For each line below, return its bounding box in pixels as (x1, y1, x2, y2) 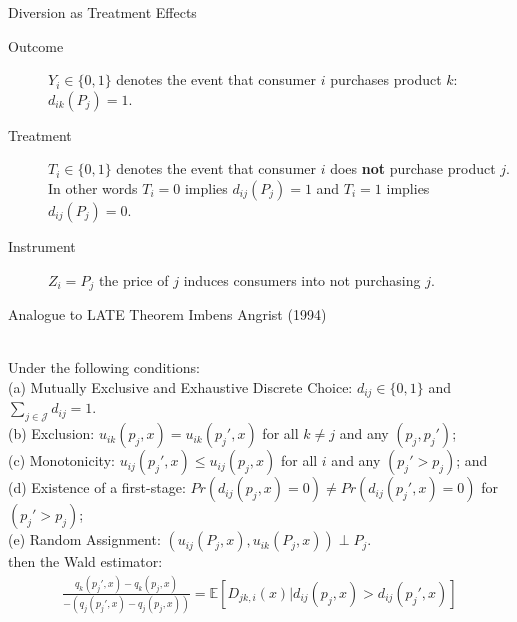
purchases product (330, 69, 442, 90)
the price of (98, 269, 169, 290)
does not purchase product (330, 158, 496, 179)
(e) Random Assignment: (8, 529, 161, 550)
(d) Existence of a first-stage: (8, 477, 186, 498)
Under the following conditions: (8, 357, 200, 378)
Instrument (8, 235, 76, 256)
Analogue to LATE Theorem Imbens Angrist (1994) (8, 304, 327, 325)
